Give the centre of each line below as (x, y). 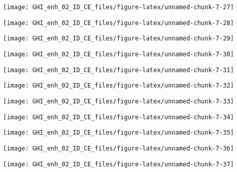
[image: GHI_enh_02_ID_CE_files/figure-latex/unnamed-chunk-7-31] (119, 70)
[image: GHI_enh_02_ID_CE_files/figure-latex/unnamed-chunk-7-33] (119, 101)
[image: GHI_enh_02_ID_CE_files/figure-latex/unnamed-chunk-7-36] (119, 148)
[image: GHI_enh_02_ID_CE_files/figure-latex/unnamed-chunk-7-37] (119, 164)
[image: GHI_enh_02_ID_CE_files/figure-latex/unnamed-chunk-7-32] (119, 86)
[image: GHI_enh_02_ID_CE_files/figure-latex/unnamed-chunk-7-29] (119, 39)
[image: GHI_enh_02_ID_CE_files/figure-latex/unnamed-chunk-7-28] (119, 23)
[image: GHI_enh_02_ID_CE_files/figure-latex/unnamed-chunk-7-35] (119, 133)
